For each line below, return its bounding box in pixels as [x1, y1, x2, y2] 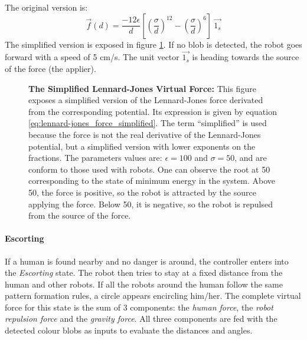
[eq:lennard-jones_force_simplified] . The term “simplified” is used [28, 117, 267, 129]
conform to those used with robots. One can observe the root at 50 [28, 163, 270, 175]
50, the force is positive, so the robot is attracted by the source [28, 186, 256, 198]
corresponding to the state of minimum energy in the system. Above [28, 174, 276, 187]
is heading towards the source [192, 51, 299, 63]
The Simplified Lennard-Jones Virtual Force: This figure [28, 82, 256, 94]
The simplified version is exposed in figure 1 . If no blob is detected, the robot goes [5, 38, 302, 50]
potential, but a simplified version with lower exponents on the [28, 140, 256, 152]
